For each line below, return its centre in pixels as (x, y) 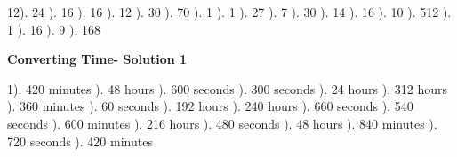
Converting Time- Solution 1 (97, 59)
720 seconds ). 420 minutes (80, 141)
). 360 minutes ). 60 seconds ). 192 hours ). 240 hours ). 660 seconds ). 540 (210, 106)
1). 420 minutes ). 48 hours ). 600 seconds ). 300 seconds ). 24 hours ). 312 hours (227, 88)
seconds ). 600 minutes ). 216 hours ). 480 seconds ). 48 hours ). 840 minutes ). (222, 123)
